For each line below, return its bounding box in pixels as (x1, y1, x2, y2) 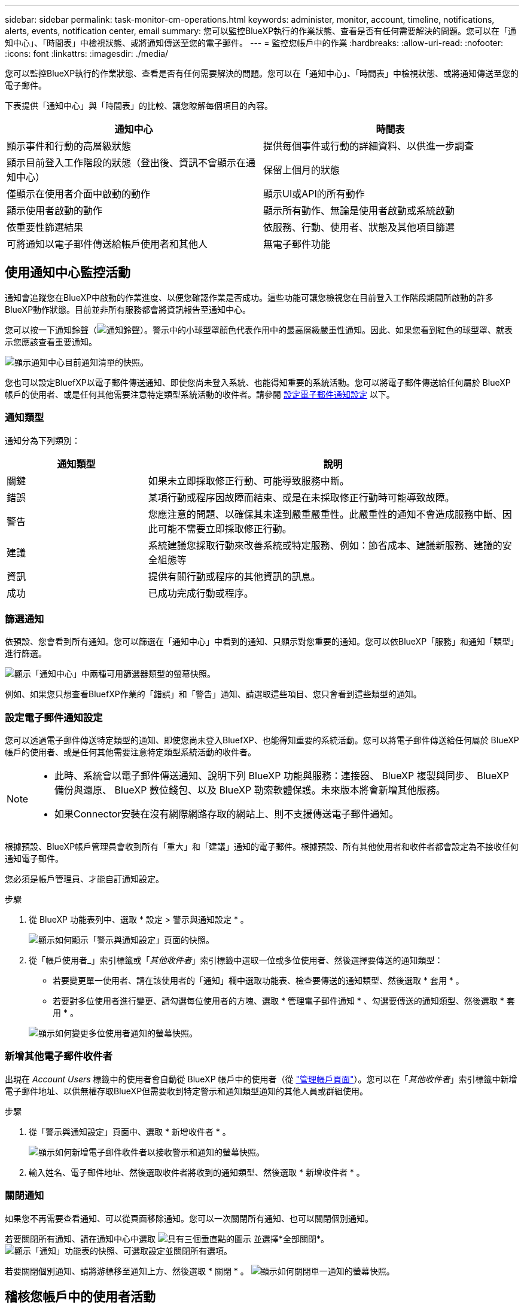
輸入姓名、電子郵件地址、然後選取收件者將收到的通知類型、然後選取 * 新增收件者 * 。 (29, 1167, 365, 1177)
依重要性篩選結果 (7, 221, 84, 233)
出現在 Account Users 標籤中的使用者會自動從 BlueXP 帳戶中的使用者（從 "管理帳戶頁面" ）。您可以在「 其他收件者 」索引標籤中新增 (5, 1073, 517, 1084)
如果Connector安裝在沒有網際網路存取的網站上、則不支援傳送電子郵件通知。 (54, 808, 399, 820)
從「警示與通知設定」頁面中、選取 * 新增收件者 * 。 (29, 1126, 231, 1137)
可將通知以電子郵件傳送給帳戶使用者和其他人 (7, 238, 208, 250)
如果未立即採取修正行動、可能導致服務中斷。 (148, 474, 349, 487)
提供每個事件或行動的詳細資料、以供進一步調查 (263, 140, 474, 152)
